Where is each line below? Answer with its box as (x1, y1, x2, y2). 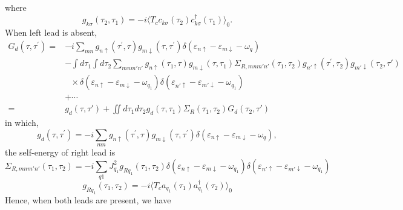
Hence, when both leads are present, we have (5, 193, 171, 206)
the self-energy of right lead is (5, 146, 116, 159)
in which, (5, 116, 39, 129)
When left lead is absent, (5, 26, 97, 39)
